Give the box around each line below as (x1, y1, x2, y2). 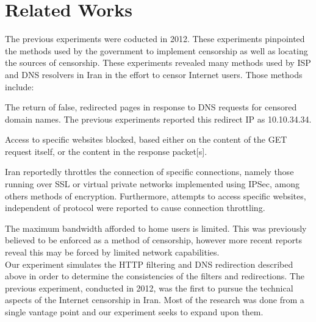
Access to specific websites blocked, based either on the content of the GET (5, 133, 287, 146)
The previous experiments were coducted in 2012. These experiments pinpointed (5, 32, 305, 45)
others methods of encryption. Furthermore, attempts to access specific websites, (5, 189, 306, 202)
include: (5, 80, 34, 93)
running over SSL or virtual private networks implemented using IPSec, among (5, 177, 300, 190)
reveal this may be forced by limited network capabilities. (5, 246, 220, 259)
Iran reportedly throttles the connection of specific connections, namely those (5, 165, 294, 178)
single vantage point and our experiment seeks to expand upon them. (5, 306, 264, 318)
